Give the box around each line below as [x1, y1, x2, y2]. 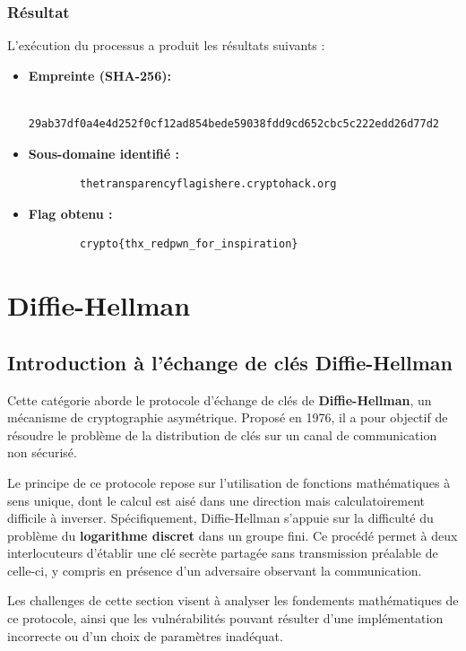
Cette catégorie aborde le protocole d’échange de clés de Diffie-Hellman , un [7, 390, 432, 409]
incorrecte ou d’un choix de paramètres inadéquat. [7, 626, 283, 645]
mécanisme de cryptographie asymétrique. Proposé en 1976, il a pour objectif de [7, 408, 448, 427]
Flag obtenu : [28, 204, 113, 222]
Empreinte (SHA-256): [28, 65, 171, 84]
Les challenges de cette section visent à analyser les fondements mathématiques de [7, 591, 459, 610]
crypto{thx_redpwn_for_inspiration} [80, 238, 298, 251]
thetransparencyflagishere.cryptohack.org [80, 178, 337, 191]
